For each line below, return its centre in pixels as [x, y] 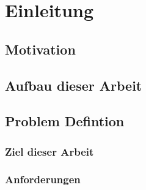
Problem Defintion [65, 121]
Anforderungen [43, 179]
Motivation [40, 49]
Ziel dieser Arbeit [49, 151]
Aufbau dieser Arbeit [74, 85]
